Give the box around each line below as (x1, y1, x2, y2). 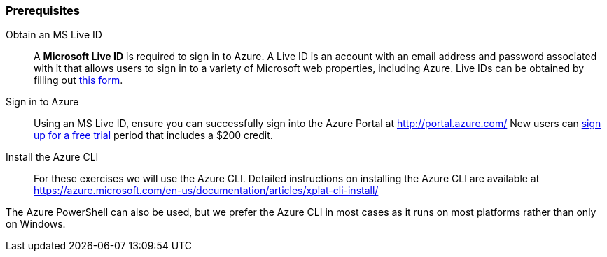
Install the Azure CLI (6, 151, 99, 163)
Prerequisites (6, 3, 80, 17)
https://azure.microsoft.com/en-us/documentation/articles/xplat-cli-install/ (34, 184, 379, 197)
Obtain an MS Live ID (6, 29, 102, 41)
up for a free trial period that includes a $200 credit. (34, 129, 273, 142)
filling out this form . (34, 74, 123, 87)
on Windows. (6, 218, 66, 230)
